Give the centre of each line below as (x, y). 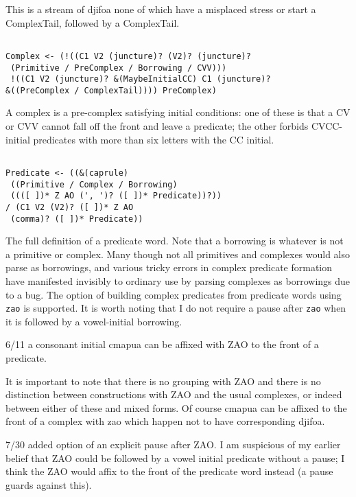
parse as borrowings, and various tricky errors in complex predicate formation (169, 267)
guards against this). (49, 484)
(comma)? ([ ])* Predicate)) (77, 219)
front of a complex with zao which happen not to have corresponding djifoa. (165, 421)
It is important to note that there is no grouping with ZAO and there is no (163, 381)
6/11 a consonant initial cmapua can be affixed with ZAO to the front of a (162, 344)
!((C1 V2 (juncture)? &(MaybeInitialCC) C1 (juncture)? (141, 79)
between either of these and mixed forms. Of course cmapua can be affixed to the (176, 407)
